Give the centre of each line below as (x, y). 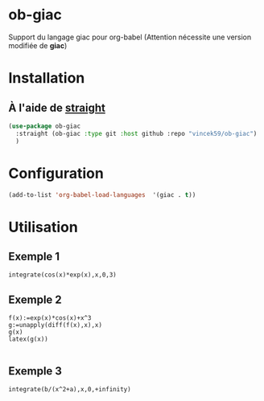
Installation (47, 78)
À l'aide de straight (57, 107)
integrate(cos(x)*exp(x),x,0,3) (62, 275)
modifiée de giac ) (38, 45)
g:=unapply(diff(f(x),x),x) (56, 325)
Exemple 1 (34, 256)
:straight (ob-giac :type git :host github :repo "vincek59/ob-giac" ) (136, 133)
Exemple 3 (35, 371)
